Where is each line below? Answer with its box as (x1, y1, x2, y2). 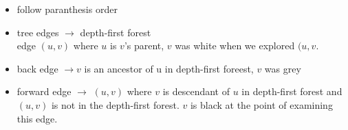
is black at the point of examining (190, 97, 333, 112)
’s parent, (124, 38, 164, 53)
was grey (264, 61, 301, 75)
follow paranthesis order (17, 2, 118, 16)
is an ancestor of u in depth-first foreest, (84, 61, 254, 75)
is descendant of (162, 84, 230, 99)
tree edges (17, 25, 59, 39)
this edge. (17, 111, 58, 125)
